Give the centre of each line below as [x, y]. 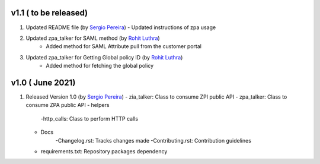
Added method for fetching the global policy [100, 66]
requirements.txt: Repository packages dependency [104, 151]
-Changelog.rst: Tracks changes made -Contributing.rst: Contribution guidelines [153, 140]
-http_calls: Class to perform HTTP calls [89, 118]
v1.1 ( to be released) [49, 13]
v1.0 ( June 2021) [43, 82]
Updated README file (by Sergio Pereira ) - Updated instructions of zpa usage [121, 27]
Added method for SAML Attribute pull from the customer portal [124, 46]
